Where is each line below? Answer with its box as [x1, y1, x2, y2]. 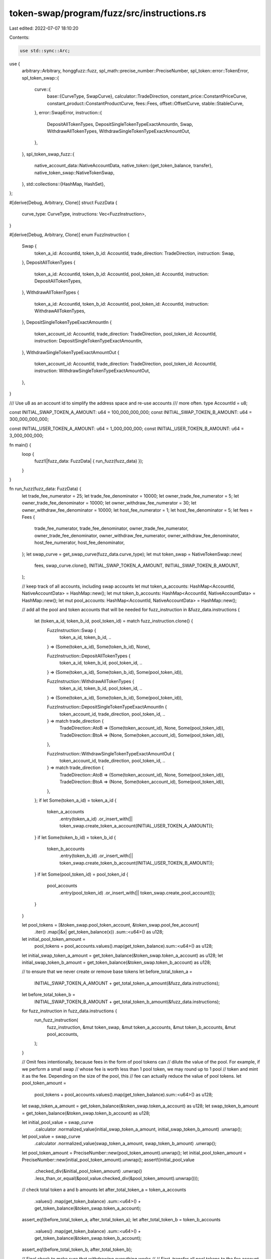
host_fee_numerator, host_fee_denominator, [34, 539, 125, 546]
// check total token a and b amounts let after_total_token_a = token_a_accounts [22, 1186, 187, 1193]
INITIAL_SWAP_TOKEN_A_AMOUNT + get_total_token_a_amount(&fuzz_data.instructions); [34, 980, 220, 986]
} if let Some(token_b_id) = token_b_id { [34, 834, 116, 841]
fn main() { [9, 442, 32, 448]
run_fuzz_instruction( [34, 1017, 78, 1023]
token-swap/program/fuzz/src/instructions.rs [9, 8, 207, 19]
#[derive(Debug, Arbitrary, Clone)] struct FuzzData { [9, 199, 117, 205]
